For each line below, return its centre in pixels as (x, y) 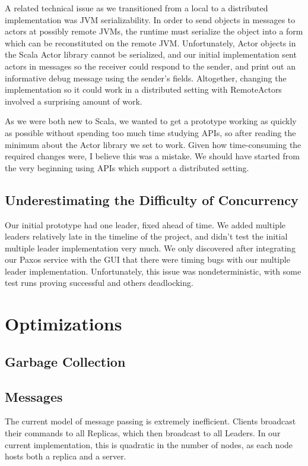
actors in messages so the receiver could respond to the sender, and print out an (150, 66)
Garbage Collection (65, 361)
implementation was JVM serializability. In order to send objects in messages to (150, 19)
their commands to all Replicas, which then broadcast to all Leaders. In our (143, 433)
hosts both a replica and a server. (66, 456)
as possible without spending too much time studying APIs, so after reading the (150, 132)
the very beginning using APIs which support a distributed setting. (127, 167)
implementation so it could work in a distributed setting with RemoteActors (143, 89)
